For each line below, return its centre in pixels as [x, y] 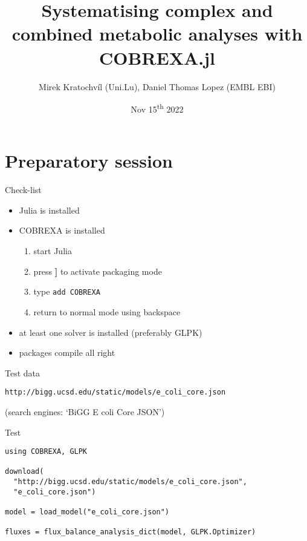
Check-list [23, 190]
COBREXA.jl [157, 57]
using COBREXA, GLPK [46, 452]
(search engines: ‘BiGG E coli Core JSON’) [85, 411]
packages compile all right [67, 352]
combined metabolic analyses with [157, 34]
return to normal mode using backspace [107, 311]
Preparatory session [89, 161]
